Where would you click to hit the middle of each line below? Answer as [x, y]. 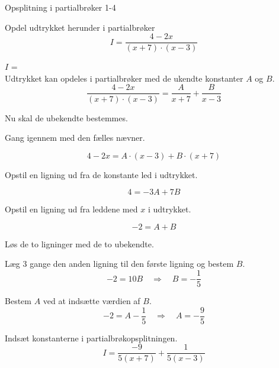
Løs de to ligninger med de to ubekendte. [79, 243]
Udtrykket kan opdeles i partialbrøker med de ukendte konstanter [124, 78]
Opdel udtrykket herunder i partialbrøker [80, 27]
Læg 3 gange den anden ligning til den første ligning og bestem [119, 264]
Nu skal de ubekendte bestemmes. [66, 117]
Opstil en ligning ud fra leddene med [71, 209]
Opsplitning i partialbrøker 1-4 [60, 7]
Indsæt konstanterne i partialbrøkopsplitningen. [91, 338]
